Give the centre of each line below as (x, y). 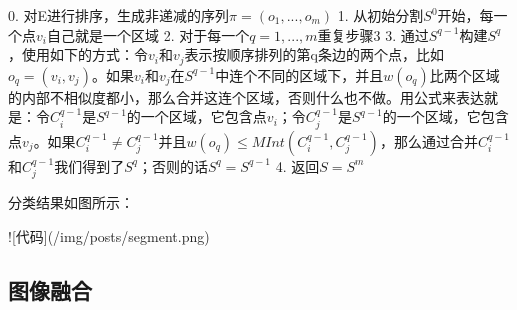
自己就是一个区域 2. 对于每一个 (148, 34)
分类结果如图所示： (71, 202)
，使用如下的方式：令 (78, 54)
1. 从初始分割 (380, 15)
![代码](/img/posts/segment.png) (109, 235)
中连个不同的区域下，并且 (299, 74)
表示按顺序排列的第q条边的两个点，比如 (314, 54)
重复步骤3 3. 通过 (373, 34)
